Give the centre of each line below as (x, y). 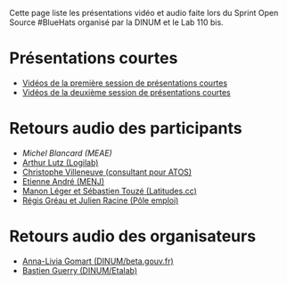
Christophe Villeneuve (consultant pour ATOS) (107, 172)
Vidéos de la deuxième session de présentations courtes (126, 92)
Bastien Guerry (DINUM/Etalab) (80, 270)
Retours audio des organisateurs (133, 236)
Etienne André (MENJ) (63, 181)
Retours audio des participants (126, 129)
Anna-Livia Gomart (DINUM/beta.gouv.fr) (98, 261)
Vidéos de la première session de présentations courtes (125, 83)
